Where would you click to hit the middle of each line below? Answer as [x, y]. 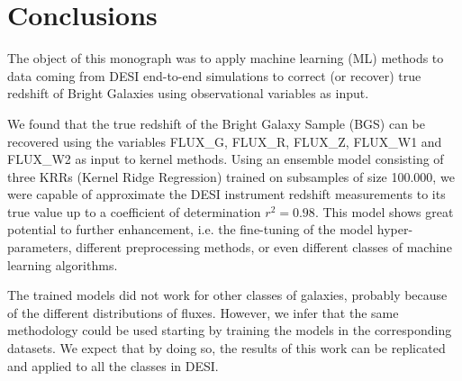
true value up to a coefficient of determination [134, 211]
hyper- [395, 229]
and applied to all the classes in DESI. [113, 365]
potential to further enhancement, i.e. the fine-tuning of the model [190, 229]
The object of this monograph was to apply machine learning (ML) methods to [226, 58]
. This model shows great [384, 211]
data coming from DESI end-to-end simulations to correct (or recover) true [214, 75]
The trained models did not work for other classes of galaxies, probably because [227, 295]
